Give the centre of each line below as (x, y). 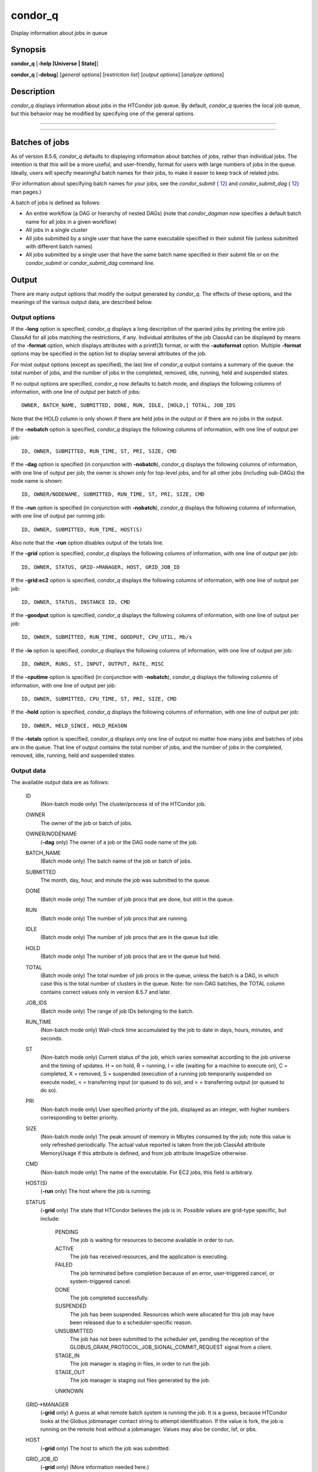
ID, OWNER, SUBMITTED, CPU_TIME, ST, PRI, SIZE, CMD (99, 699)
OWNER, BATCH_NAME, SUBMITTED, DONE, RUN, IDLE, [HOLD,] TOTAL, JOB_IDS (128, 405)
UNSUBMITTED (74, 1331)
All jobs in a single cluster (57, 230)
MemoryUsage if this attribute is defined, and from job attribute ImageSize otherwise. (144, 1153)
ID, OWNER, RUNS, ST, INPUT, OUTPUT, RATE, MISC (93, 664)
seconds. (52, 1038)
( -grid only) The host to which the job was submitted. (105, 1448)
